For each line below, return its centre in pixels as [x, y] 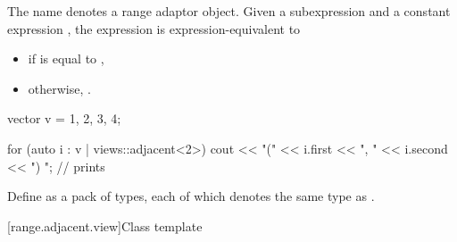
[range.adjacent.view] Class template [105, 225]
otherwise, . [59, 88]
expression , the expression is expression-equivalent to [154, 28]
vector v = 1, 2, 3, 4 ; [64, 118]
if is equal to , [66, 58]
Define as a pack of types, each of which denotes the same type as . [191, 196]
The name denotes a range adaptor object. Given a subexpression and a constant [229, 11]
